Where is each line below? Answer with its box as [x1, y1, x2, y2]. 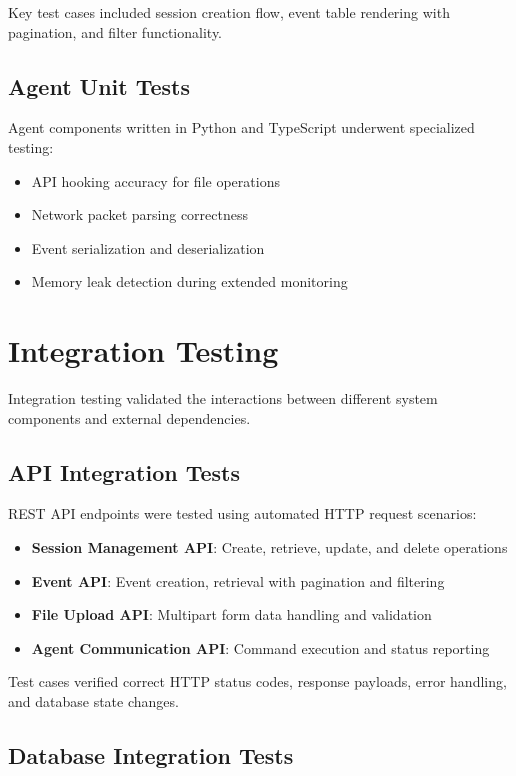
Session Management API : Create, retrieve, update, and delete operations [31, 537, 508, 558]
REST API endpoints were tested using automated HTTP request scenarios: [8, 503, 477, 524]
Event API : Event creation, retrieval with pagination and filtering [31, 570, 445, 591]
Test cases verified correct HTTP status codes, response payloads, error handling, [8, 671, 507, 692]
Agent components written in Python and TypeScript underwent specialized [8, 117, 475, 138]
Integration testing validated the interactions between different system [8, 388, 438, 409]
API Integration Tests [8, 456, 241, 487]
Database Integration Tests [8, 740, 294, 771]
